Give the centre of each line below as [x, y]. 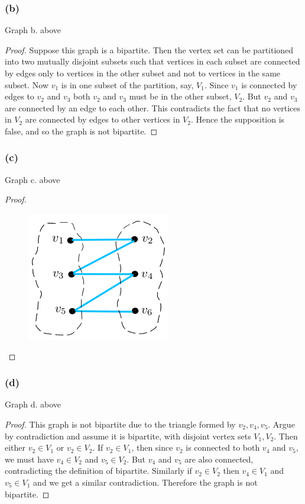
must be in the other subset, [180, 96]
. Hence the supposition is [238, 119]
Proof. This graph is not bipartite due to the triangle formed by [120, 424]
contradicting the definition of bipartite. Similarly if [98, 471]
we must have [29, 459]
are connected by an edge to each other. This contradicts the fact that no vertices [153, 107]
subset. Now [27, 84]
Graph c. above [33, 179]
